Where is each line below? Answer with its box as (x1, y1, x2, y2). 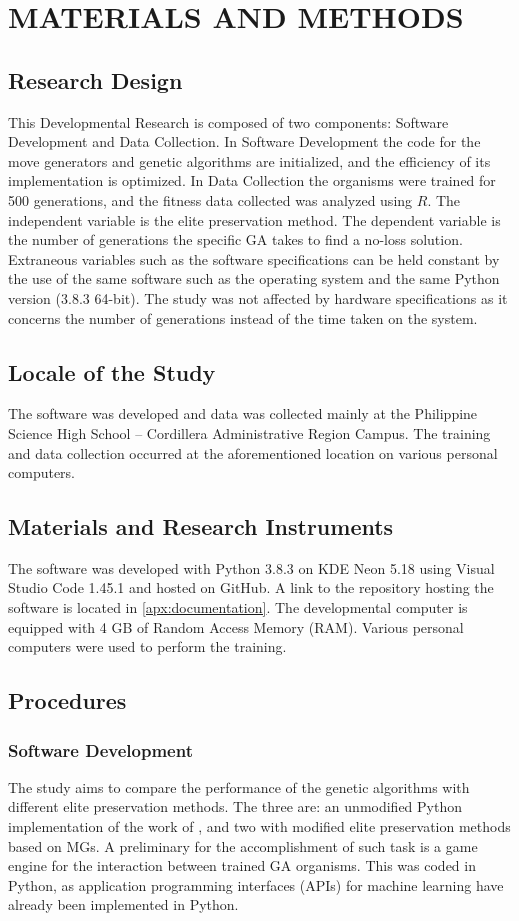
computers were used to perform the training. (8, 636, 287, 657)
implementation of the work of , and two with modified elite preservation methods (8, 816, 511, 837)
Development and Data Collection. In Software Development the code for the (8, 131, 481, 152)
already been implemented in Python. (8, 894, 239, 915)
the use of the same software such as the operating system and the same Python (8, 268, 500, 289)
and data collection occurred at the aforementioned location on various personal (8, 442, 498, 463)
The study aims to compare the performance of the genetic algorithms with (8, 776, 470, 797)
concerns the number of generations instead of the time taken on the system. (8, 307, 478, 328)
